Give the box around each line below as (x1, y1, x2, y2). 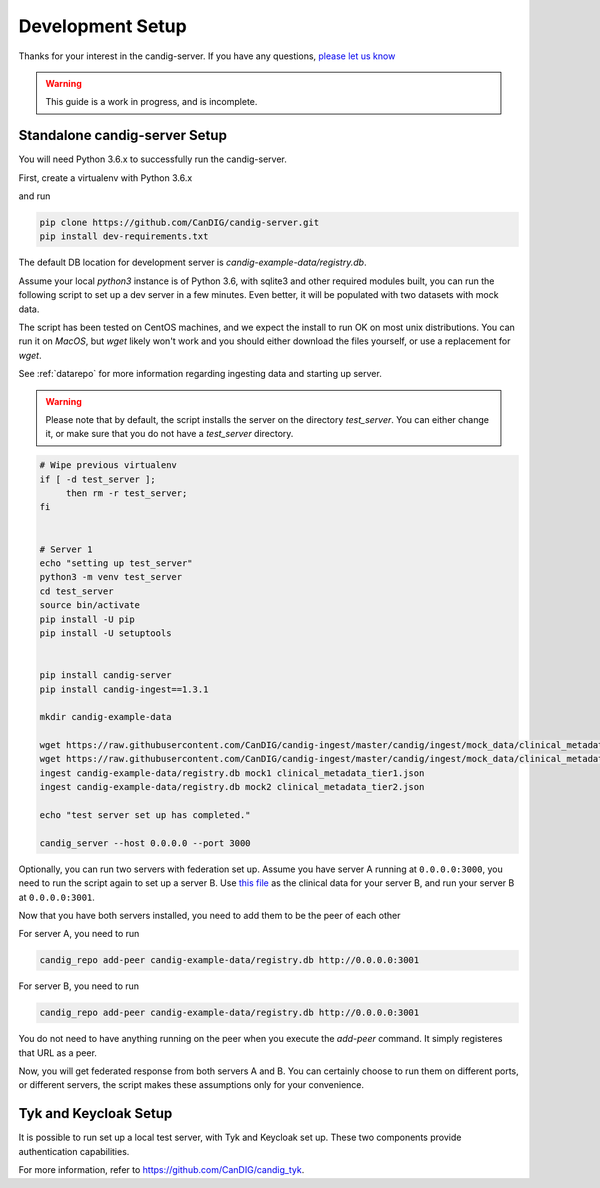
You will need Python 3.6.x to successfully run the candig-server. (18, 153, 287, 165)
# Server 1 (39, 543, 93, 555)
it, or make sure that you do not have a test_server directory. (45, 428, 294, 440)
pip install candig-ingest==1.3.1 (39, 683, 209, 695)
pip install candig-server (39, 670, 172, 681)
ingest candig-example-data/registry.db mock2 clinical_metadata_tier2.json (39, 781, 425, 793)
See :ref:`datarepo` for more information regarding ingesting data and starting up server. (18, 368, 382, 380)
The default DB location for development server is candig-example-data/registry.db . (18, 256, 367, 269)
